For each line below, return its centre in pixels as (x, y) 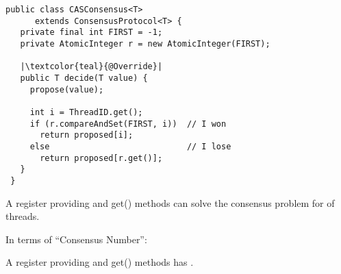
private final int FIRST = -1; (91, 33)
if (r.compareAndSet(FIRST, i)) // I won (128, 124)
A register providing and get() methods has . (100, 262)
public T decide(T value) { (84, 78)
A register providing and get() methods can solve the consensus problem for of (170, 202)
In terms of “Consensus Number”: (76, 239)
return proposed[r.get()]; (101, 158)
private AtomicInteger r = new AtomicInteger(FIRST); (145, 43)
